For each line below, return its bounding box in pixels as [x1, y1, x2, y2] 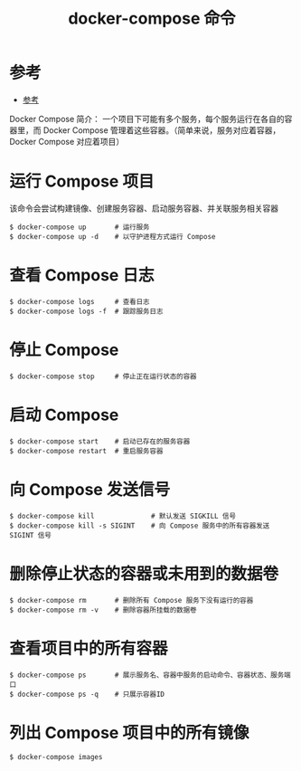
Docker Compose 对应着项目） [9, 136, 125, 147]
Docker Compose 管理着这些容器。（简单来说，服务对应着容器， [42, 124, 281, 136]
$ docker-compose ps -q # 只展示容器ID [9, 690, 165, 699]
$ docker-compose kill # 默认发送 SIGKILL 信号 [9, 511, 237, 520]
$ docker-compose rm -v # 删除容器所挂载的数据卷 [9, 605, 197, 614]
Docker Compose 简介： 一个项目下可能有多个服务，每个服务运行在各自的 [9, 113, 285, 124]
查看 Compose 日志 [9, 265, 155, 286]
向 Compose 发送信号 [9, 479, 170, 500]
